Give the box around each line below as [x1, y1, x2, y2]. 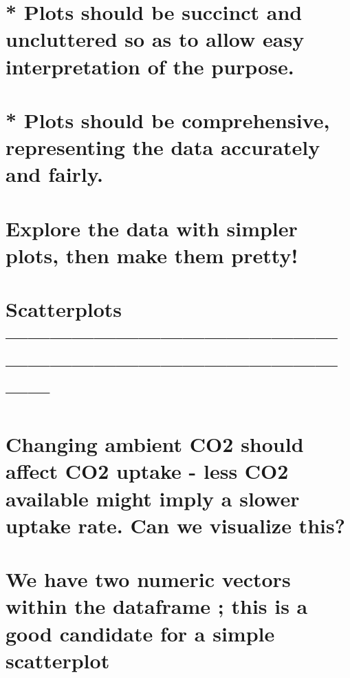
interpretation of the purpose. [6, 52, 294, 80]
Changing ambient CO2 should [6, 430, 304, 458]
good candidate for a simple [6, 619, 275, 647]
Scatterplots [6, 295, 122, 323]
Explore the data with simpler [6, 214, 298, 242]
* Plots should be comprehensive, [6, 105, 330, 134]
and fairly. [6, 160, 104, 188]
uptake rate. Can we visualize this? [6, 511, 345, 539]
